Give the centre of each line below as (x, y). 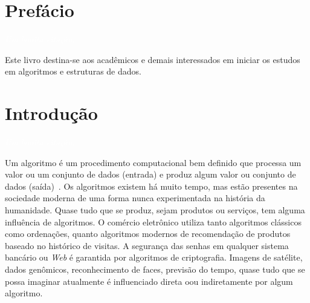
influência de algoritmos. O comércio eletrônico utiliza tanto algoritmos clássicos (153, 221)
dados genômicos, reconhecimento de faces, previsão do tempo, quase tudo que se (155, 269)
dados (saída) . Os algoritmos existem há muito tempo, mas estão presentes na (151, 186)
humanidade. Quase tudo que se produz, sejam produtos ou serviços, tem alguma (155, 210)
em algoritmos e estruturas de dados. (73, 71)
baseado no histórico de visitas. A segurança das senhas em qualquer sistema (147, 245)
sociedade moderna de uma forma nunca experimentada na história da (135, 198)
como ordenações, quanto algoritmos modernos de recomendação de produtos (148, 234)
